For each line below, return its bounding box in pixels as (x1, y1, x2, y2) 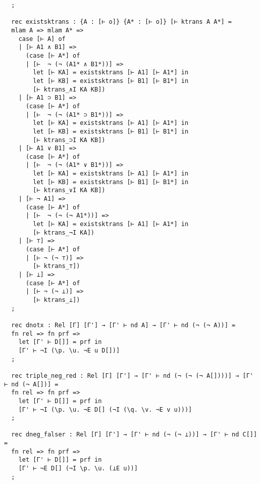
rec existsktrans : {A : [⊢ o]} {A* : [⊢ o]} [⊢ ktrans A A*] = (11, 18, 232, 26)
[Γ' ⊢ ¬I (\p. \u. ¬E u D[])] (18, 346, 120, 354)
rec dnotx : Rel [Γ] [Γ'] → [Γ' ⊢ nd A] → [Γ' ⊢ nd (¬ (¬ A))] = (11, 321, 236, 329)
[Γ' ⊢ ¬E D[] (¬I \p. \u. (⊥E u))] (18, 465, 138, 472)
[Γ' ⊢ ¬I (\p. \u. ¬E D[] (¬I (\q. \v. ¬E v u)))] (18, 406, 192, 413)
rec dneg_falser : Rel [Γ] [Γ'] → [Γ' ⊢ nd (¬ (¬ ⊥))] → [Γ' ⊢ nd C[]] (11, 431, 257, 438)
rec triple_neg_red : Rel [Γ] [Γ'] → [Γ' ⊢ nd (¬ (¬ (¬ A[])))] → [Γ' (11, 372, 253, 379)
